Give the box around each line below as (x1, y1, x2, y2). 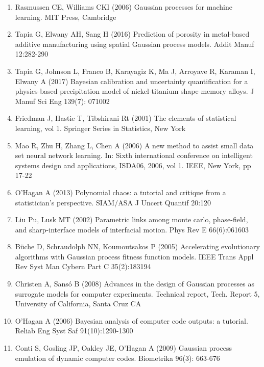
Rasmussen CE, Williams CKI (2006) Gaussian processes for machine (15, 2, 232, 12)
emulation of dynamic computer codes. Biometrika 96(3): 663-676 (15, 352, 220, 363)
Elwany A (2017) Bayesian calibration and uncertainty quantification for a (15, 75, 248, 86)
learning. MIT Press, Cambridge (15, 11, 116, 22)
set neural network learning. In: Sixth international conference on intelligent (15, 150, 253, 161)
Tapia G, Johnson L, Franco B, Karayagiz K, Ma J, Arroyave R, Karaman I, (15, 65, 255, 76)
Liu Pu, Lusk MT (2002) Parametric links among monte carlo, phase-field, (15, 214, 248, 225)
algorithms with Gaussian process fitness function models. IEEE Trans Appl (15, 251, 254, 261)
